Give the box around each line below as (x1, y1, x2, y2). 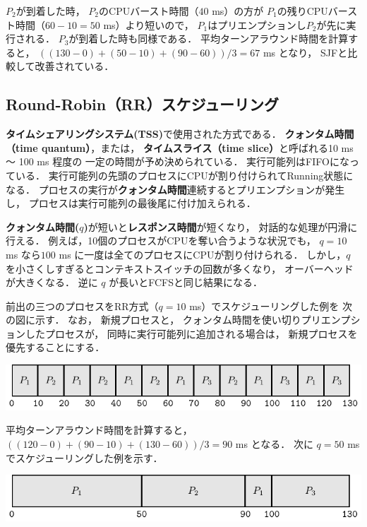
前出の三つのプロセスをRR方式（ (6, 298, 159, 313)
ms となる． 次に (235, 436, 313, 451)
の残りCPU (277, 4, 328, 18)
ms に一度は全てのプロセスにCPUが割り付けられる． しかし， (59, 247, 347, 261)
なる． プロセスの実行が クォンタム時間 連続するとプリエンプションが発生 (6, 182, 345, 196)
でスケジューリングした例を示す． (6, 450, 163, 465)
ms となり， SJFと (263, 45, 348, 59)
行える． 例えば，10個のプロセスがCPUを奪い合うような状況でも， (6, 233, 316, 248)
